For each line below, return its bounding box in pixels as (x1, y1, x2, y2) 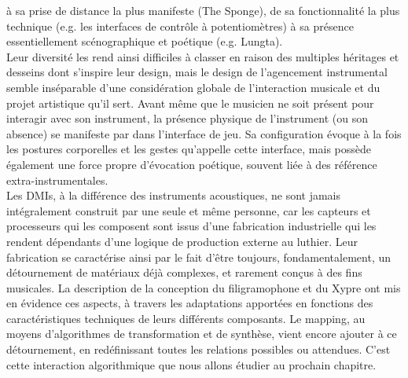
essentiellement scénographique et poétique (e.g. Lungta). (6, 33, 283, 50)
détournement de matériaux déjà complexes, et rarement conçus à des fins (6, 264, 362, 281)
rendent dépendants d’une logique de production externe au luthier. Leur (6, 233, 358, 249)
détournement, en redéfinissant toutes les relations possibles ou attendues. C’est (6, 341, 391, 358)
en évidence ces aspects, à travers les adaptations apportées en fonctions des (6, 295, 373, 311)
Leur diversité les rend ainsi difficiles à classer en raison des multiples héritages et (6, 48, 399, 64)
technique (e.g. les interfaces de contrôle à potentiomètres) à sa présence (6, 17, 354, 34)
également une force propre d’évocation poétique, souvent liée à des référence (6, 156, 377, 172)
